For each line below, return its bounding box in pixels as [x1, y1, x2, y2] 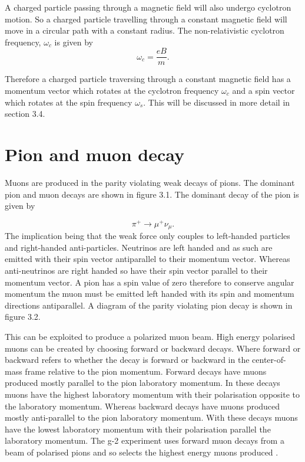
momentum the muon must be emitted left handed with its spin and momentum [5, 287, 294, 300]
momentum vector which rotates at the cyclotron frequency [5, 84, 219, 97]
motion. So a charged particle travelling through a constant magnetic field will [5, 12, 287, 25]
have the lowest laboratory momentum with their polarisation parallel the [5, 422, 271, 435]
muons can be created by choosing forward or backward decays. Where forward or [5, 342, 301, 354]
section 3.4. [5, 107, 45, 120]
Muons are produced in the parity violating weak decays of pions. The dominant [5, 176, 295, 188]
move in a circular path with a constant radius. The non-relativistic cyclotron [5, 24, 284, 37]
